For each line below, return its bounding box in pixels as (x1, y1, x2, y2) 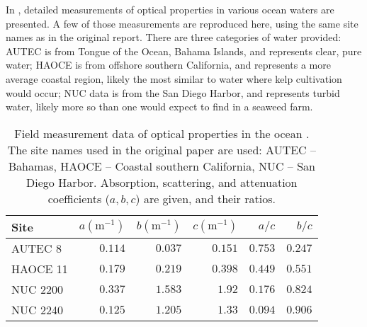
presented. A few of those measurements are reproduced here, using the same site (6, 16, 358, 30)
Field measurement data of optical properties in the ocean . (14, 125, 310, 142)
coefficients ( (47, 190, 110, 207)
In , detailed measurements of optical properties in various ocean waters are (6, 2, 334, 16)
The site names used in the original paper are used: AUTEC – (7, 141, 316, 158)
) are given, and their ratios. (135, 190, 276, 207)
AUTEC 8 (11, 239, 62, 256)
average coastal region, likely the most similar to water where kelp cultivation (6, 71, 342, 86)
